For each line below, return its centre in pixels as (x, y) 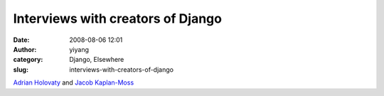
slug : (21, 69)
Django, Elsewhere (97, 60)
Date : (21, 40)
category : (28, 60)
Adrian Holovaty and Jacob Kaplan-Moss (74, 82)
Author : (25, 49)
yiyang (79, 49)
